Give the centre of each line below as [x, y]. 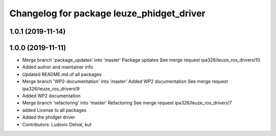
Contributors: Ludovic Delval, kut [57, 124]
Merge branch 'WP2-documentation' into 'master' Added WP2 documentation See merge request [125, 81]
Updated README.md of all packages [62, 74]
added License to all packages [54, 110]
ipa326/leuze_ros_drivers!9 [51, 88]
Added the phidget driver [49, 117]
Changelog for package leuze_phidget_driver [107, 13]
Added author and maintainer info [57, 67]
